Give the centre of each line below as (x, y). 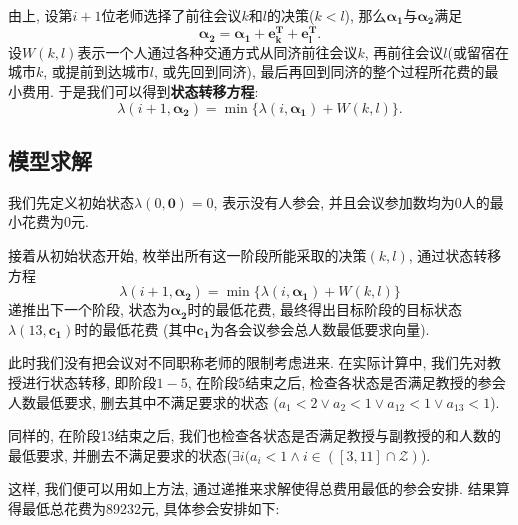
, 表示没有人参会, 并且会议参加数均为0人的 (351, 201)
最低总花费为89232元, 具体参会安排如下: (150, 507)
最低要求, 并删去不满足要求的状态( (120, 454)
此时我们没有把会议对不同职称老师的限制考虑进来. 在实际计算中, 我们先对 (248, 362)
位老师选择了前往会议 (171, 15)
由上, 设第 (40, 15)
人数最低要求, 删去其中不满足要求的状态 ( (143, 401)
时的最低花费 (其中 (135, 328)
